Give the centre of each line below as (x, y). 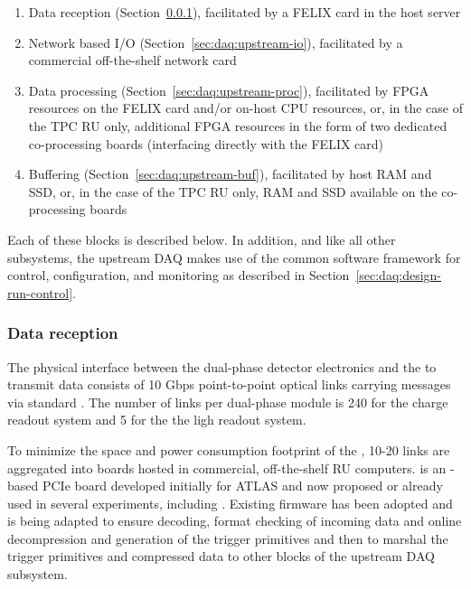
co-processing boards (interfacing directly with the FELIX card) (206, 143)
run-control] (40, 292)
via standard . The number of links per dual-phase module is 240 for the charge (228, 402)
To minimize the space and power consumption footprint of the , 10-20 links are (229, 449)
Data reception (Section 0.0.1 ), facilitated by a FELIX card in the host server (245, 12)
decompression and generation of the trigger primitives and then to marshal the (228, 538)
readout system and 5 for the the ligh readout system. (157, 420)
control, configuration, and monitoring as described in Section (179, 275)
